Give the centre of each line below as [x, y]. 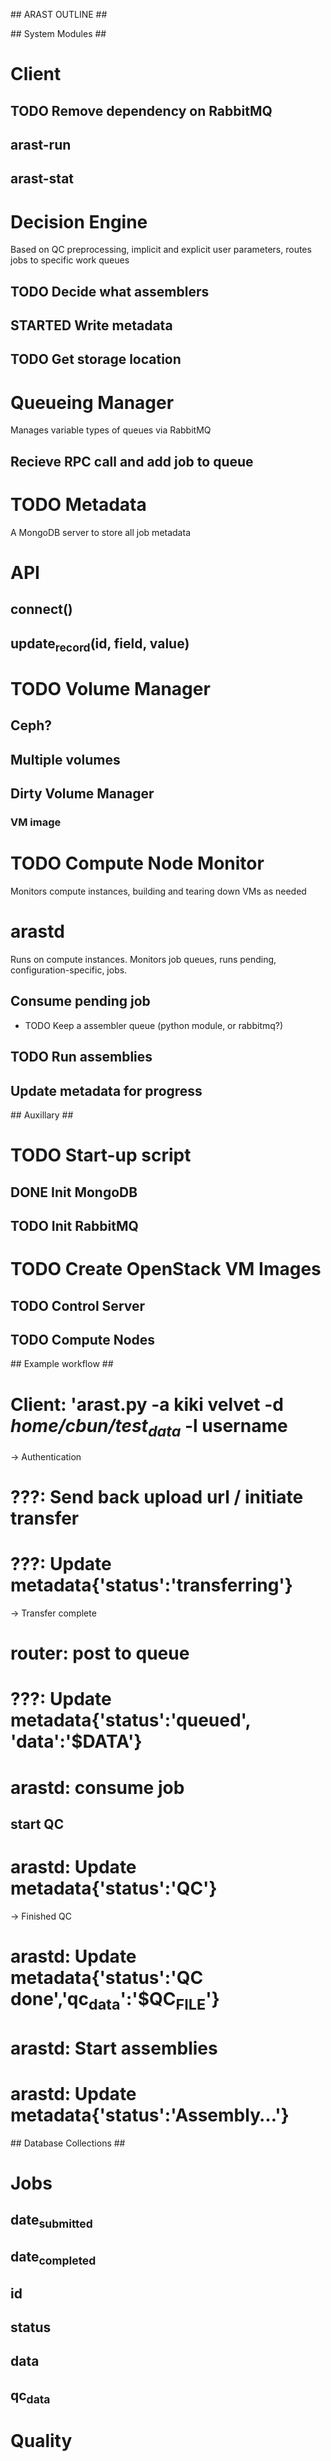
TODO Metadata [78, 504]
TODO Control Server [78, 1305]
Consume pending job [80, 1001]
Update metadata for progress [106, 1090]
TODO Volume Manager [110, 689]
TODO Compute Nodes [83, 1340]
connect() [41, 609]
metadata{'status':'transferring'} [151, 1585]
